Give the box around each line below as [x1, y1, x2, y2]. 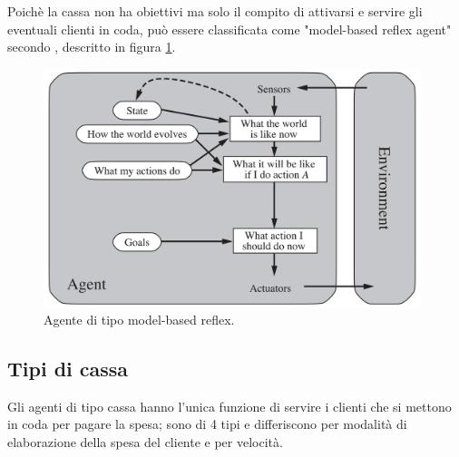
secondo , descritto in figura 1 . [7, 37, 176, 56]
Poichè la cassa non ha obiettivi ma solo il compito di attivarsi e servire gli [7, 2, 423, 20]
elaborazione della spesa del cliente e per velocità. [7, 433, 283, 452]
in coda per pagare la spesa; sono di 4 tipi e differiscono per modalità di [7, 414, 407, 433]
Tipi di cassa [7, 355, 129, 383]
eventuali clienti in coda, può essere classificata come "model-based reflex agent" [7, 19, 452, 38]
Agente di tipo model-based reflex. [44, 310, 235, 329]
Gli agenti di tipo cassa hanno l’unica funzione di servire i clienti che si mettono [7, 396, 452, 415]
